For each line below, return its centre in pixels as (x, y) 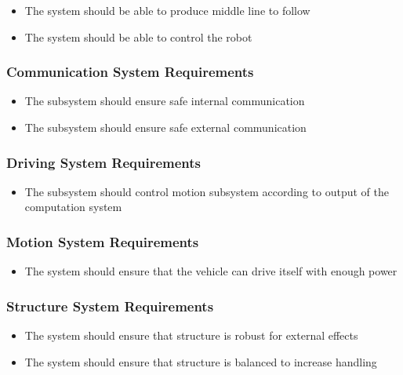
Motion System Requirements (103, 241)
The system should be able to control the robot (138, 36)
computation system (73, 207)
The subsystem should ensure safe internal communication (165, 101)
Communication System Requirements (130, 72)
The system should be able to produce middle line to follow (167, 10)
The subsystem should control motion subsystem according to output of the (207, 191)
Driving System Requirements (104, 162)
